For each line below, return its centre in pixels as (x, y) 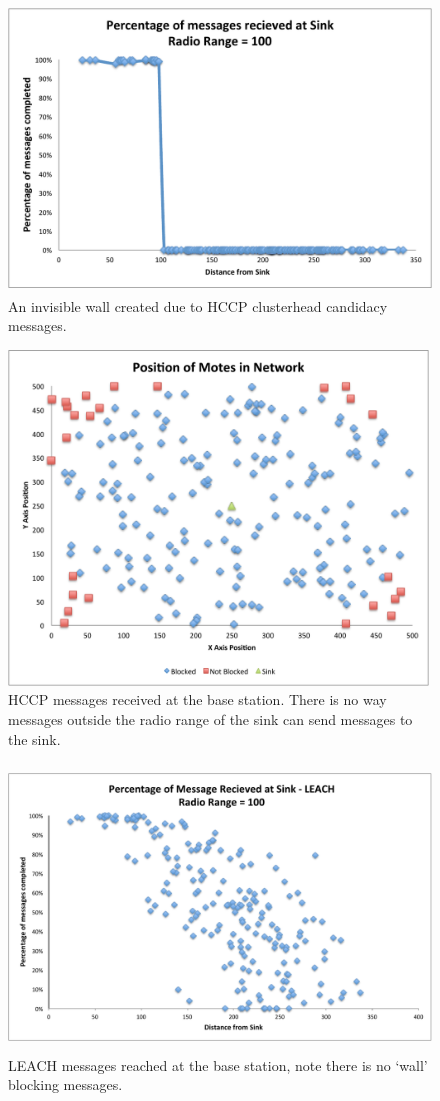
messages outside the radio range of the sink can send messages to (210, 718)
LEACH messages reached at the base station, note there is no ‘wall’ (218, 1064)
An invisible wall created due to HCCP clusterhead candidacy (198, 305)
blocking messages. (65, 1084)
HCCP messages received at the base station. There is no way (197, 699)
